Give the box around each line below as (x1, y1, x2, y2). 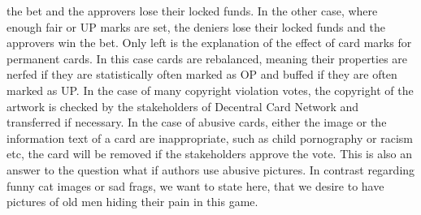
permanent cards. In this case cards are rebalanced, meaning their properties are (7, 49, 408, 67)
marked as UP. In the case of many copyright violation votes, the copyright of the (7, 81, 414, 98)
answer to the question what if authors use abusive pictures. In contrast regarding (7, 161, 415, 178)
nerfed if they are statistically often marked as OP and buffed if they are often (7, 66, 397, 83)
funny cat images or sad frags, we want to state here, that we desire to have (7, 177, 384, 194)
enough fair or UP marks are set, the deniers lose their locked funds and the (7, 18, 385, 35)
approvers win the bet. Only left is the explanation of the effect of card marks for (7, 34, 412, 51)
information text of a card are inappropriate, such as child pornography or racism (7, 129, 413, 146)
